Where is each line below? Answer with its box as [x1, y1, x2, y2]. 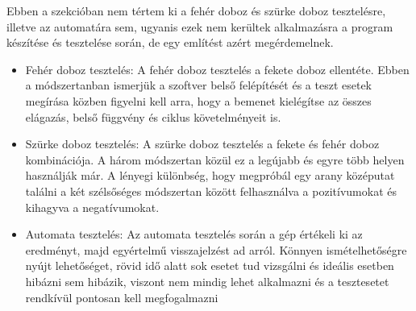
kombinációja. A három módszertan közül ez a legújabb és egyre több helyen [25, 151, 405, 168]
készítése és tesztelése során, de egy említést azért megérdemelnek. [6, 34, 334, 51]
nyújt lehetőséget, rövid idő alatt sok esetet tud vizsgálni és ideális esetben [25, 257, 394, 274]
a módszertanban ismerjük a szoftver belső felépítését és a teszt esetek [25, 77, 372, 93]
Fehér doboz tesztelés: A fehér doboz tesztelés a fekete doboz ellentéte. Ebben [25, 60, 410, 77]
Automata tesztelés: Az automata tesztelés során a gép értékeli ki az [25, 226, 363, 243]
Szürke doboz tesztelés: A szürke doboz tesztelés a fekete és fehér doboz [25, 135, 380, 152]
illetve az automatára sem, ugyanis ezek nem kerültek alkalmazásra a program [6, 18, 393, 35]
